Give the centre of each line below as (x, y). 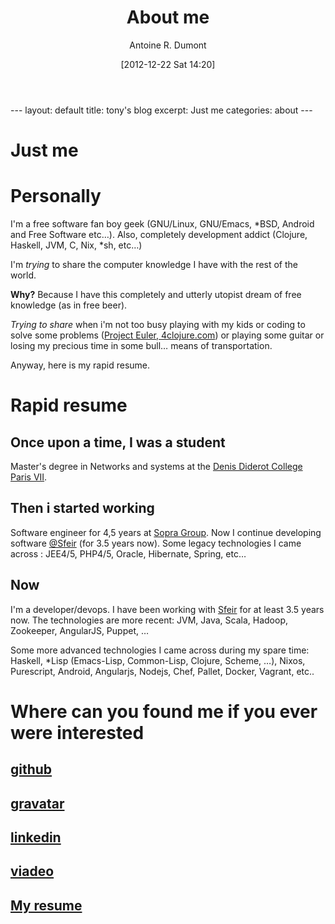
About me (168, 17)
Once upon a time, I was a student (118, 442)
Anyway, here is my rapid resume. (80, 365)
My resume (46, 905)
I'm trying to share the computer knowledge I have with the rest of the (154, 265)
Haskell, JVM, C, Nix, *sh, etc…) (76, 245)
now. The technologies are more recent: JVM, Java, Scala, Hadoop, (149, 620)
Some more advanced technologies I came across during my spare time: (160, 650)
